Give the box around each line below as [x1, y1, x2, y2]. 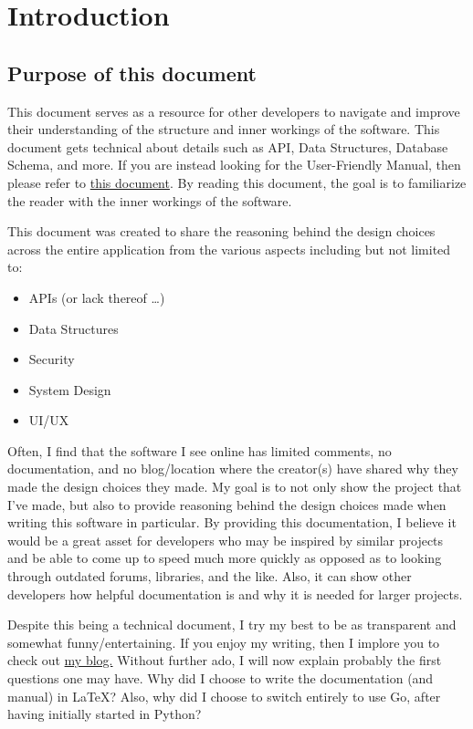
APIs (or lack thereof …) [28, 287, 165, 307]
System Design [28, 380, 111, 399]
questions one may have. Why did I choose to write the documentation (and [7, 669, 434, 688]
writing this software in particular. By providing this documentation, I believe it [7, 513, 457, 532]
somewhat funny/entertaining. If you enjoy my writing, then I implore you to [7, 632, 440, 651]
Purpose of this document [7, 58, 257, 87]
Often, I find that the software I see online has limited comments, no [7, 441, 392, 460]
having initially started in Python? [7, 704, 202, 724]
